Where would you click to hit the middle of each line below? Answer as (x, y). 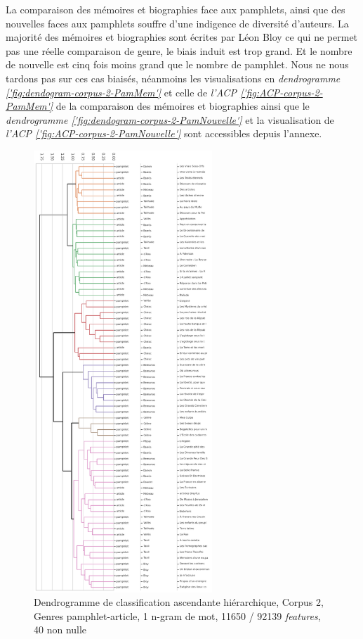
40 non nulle (60, 629)
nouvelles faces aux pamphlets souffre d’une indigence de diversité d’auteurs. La (177, 23)
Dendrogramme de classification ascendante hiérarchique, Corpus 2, (179, 602)
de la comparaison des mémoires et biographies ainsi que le (183, 106)
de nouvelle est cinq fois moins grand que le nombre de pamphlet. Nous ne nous (177, 64)
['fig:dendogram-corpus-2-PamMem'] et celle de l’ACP (121, 92)
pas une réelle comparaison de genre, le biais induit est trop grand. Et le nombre (179, 50)
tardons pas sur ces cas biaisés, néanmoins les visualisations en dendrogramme (173, 78)
